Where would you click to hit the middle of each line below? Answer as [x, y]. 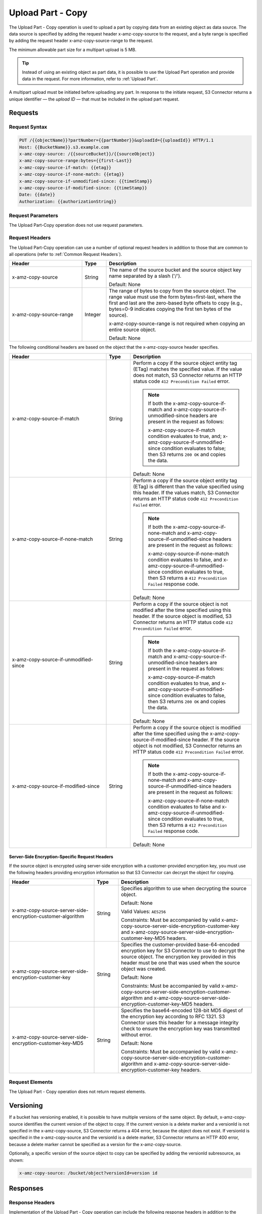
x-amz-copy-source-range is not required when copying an [177, 324]
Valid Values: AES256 [143, 911]
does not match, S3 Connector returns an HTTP [188, 375]
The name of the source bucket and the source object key [175, 270]
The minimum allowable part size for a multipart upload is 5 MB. [73, 50]
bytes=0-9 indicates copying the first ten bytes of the [170, 309]
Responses [26, 1188]
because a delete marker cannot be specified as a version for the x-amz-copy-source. [95, 1144]
